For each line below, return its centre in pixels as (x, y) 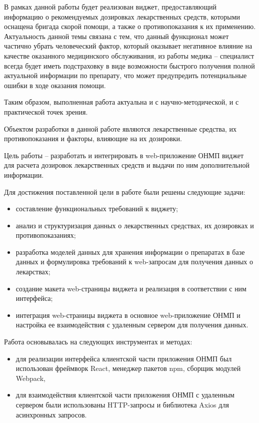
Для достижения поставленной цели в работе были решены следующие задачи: (125, 191)
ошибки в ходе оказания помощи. (55, 85)
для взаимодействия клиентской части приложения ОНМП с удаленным (125, 395)
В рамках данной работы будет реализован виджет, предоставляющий (110, 7)
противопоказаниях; (46, 235)
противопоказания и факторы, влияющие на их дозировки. (93, 138)
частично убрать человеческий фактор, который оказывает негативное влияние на (128, 46)
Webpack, (30, 378)
